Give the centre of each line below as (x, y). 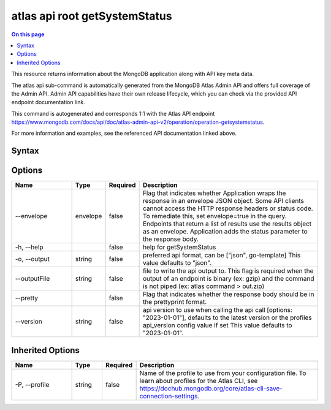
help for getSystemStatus (179, 247)
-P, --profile (32, 384)
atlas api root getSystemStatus (92, 16)
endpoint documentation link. (48, 102)
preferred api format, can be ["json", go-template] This (222, 256)
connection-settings (169, 396)
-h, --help (29, 247)
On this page (28, 34)
